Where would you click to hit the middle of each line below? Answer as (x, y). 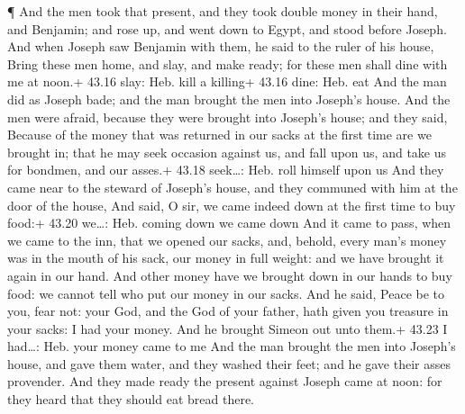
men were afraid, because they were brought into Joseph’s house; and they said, (228, 117)
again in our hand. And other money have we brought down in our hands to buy (230, 275)
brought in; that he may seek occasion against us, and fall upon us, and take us (227, 152)
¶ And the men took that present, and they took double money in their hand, (223, 11)
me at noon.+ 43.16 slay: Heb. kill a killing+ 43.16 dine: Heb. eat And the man (227, 81)
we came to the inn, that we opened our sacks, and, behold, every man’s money (227, 240)
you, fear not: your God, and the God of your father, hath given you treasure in (228, 311)
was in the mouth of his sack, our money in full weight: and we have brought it (226, 258)
